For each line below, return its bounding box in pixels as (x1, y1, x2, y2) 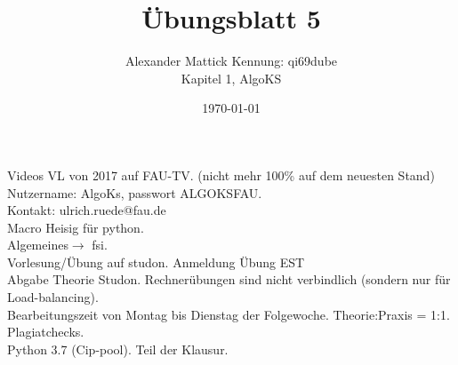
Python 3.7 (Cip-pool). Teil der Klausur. (7, 339, 229, 358)
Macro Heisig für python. (7, 218, 144, 236)
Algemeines (7, 235, 68, 254)
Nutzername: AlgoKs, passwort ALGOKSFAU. (7, 183, 262, 202)
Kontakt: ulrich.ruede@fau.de (7, 201, 166, 219)
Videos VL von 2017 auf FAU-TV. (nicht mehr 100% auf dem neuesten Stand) (7, 165, 435, 184)
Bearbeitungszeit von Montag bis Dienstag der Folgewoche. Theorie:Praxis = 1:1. (7, 305, 450, 323)
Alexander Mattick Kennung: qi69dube (125, 52, 338, 70)
